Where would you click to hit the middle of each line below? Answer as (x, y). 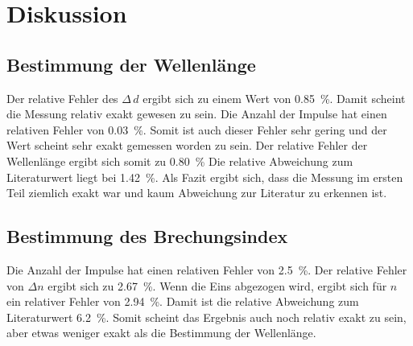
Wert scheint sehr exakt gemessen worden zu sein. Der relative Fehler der (187, 145)
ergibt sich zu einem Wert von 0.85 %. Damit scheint (274, 98)
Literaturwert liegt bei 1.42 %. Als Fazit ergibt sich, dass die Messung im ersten (205, 177)
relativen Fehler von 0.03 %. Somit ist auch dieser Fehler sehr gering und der (197, 129)
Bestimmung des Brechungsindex (147, 236)
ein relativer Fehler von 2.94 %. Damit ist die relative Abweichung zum (183, 301)
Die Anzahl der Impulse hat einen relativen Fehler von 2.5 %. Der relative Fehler (207, 269)
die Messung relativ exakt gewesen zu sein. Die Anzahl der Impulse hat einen (197, 114)
